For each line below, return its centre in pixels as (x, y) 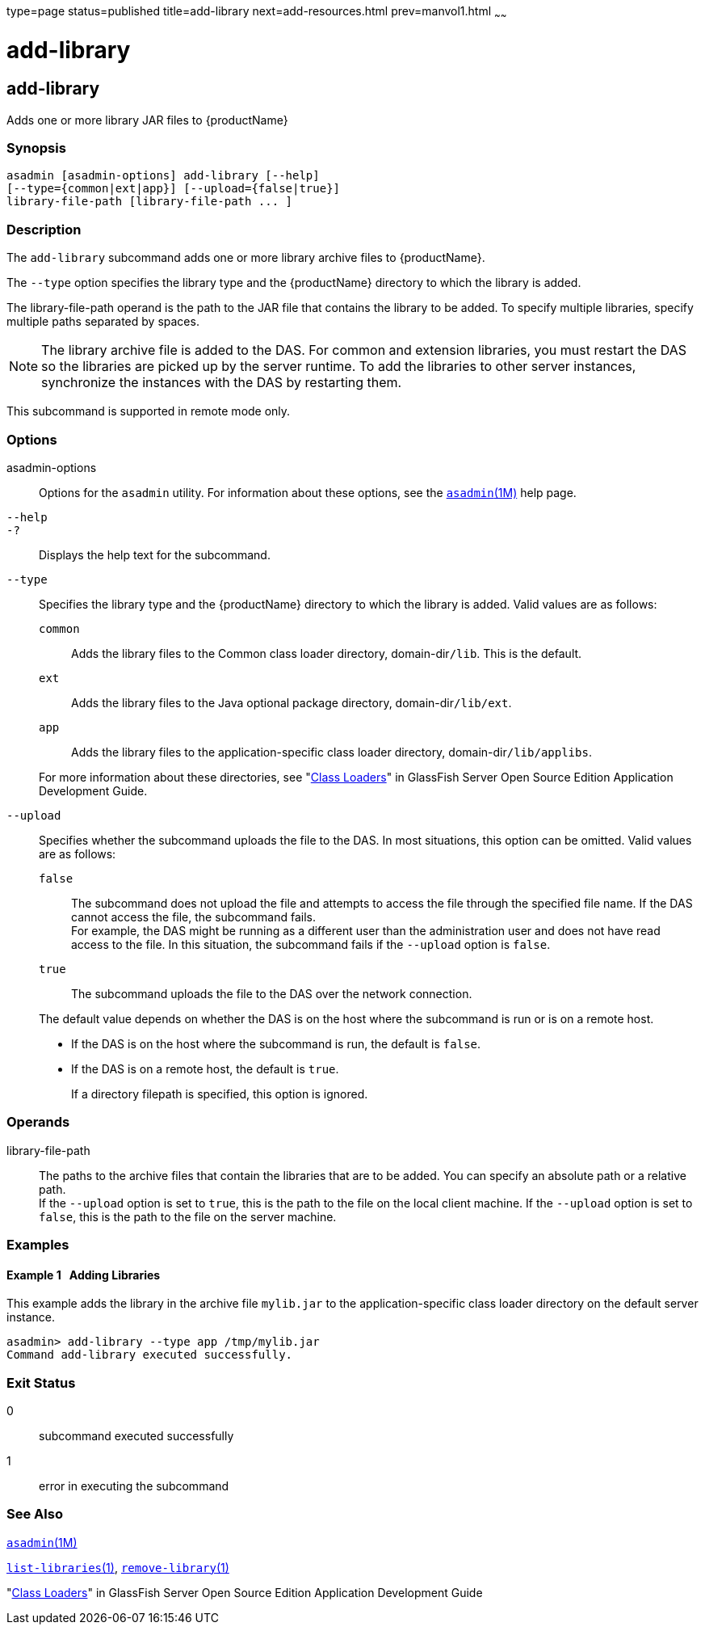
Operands (38, 1122)
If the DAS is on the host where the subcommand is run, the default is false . (276, 1043)
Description (44, 229)
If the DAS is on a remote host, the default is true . (205, 1068)
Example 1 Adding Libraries (84, 1275)
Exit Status (41, 1382)
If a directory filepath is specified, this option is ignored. (220, 1094)
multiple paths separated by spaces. (103, 322)
